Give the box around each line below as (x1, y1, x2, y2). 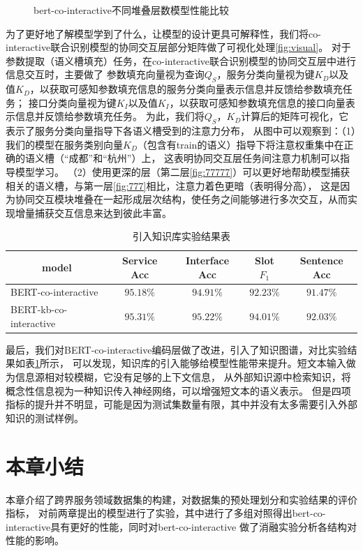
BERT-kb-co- (10, 302, 68, 317)
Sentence (299, 252, 343, 267)
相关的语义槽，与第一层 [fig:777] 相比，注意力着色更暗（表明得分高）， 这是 (6, 178, 341, 193)
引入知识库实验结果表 (133, 229, 230, 243)
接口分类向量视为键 (28, 95, 117, 110)
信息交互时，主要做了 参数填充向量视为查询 (6, 67, 205, 82)
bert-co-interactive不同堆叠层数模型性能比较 (34, 3, 230, 17)
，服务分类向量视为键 (216, 67, 315, 82)
